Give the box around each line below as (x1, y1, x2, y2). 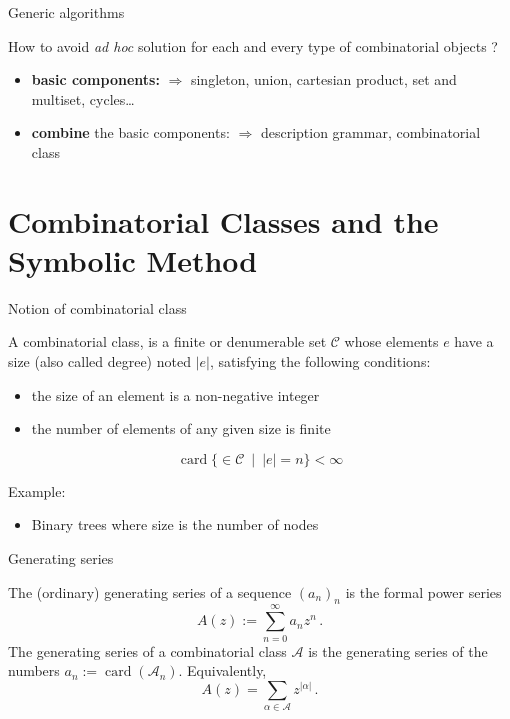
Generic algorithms (8, 2, 125, 22)
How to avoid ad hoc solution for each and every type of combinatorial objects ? (8, 35, 498, 56)
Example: (8, 480, 66, 501)
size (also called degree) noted (8, 351, 191, 372)
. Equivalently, (178, 660, 267, 681)
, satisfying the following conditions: (209, 351, 431, 372)
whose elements (344, 331, 439, 352)
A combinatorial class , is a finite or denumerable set (8, 331, 327, 352)
